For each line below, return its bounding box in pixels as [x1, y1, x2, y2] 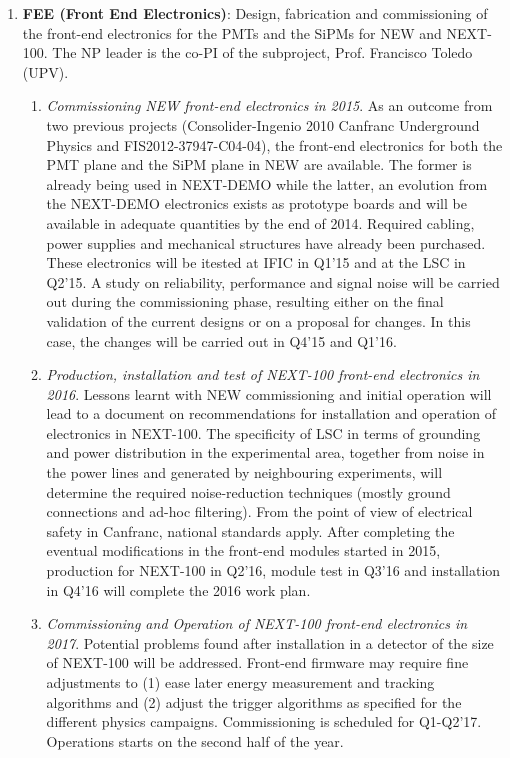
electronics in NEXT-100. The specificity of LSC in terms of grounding [46, 422, 481, 443]
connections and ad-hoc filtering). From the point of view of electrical [46, 501, 473, 522]
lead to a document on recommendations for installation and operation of [46, 403, 497, 424]
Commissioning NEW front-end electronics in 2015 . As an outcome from [46, 95, 493, 116]
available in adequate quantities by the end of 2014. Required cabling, [46, 212, 475, 233]
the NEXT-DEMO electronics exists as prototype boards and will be [46, 193, 467, 214]
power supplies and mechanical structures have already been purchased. [46, 232, 486, 253]
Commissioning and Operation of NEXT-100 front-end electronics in [46, 613, 468, 634]
